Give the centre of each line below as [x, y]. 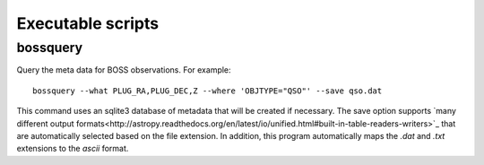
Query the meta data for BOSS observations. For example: [124, 70]
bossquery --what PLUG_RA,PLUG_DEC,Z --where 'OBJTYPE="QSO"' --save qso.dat [207, 91]
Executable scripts [88, 23]
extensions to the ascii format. [73, 149]
